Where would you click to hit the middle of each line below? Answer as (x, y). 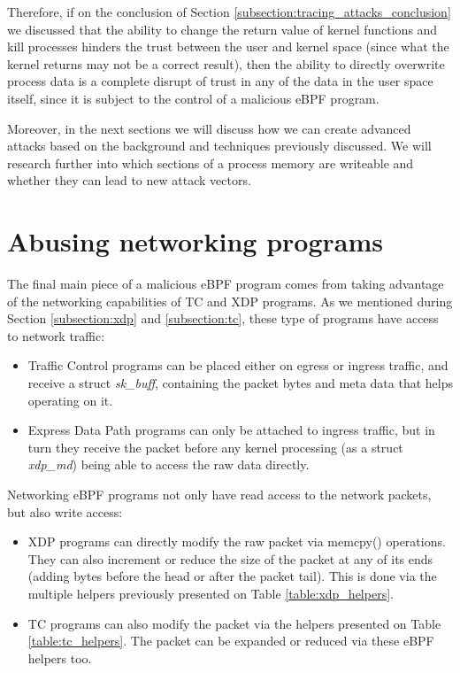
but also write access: (65, 511)
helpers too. (60, 658)
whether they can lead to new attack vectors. (129, 180)
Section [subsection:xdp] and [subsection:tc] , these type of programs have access (223, 318)
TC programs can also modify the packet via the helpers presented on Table (234, 623)
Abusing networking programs (195, 241)
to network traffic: (56, 335)
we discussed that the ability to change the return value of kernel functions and (222, 29)
